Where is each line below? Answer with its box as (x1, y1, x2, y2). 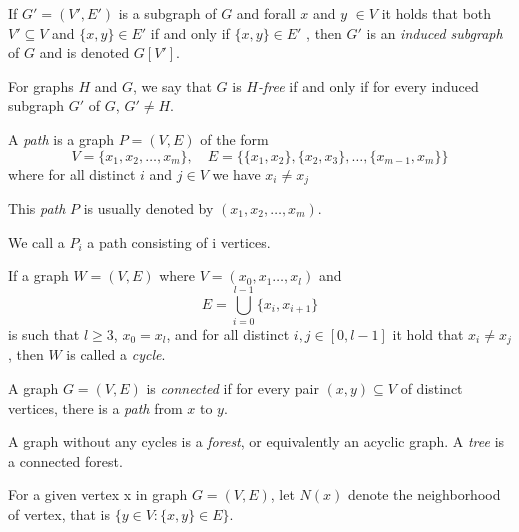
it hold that (392, 323, 464, 344)
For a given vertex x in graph (8, 484, 188, 505)
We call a (8, 231, 65, 252)
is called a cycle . (66, 344, 166, 365)
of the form (200, 128, 269, 149)
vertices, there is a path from (8, 397, 183, 418)
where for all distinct (8, 163, 136, 184)
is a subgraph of (118, 3, 217, 23)
